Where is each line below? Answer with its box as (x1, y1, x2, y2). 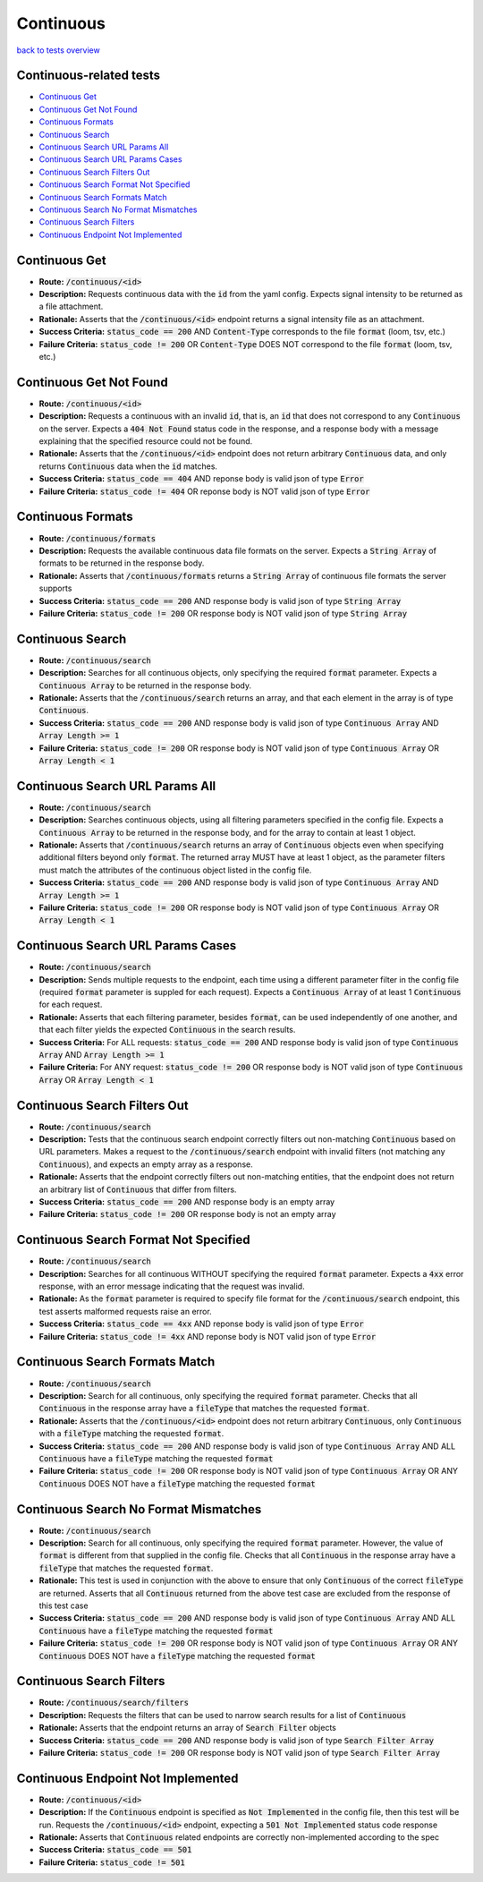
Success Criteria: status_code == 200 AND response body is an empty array (38, 1196, 335, 1207)
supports (38, 583, 72, 594)
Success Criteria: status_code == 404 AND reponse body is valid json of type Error (38, 473, 364, 484)
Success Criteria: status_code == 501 (38, 1844, 192, 1855)
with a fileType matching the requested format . (38, 1428, 225, 1439)
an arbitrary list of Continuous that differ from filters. (38, 1184, 237, 1195)
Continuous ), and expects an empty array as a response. (38, 1159, 254, 1170)
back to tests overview (16, 45, 100, 55)
